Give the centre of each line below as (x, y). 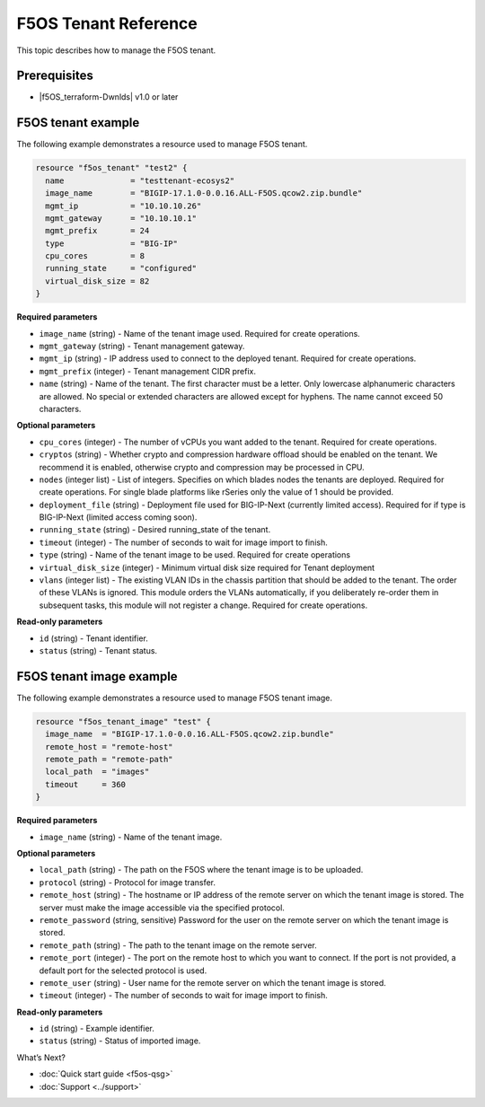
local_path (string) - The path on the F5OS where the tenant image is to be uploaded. (201, 870)
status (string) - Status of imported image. (120, 1041)
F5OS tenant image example (97, 676)
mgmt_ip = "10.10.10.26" (123, 206)
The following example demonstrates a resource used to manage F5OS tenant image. (174, 698)
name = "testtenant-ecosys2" (140, 180)
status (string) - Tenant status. (98, 650)
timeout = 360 (85, 784)
